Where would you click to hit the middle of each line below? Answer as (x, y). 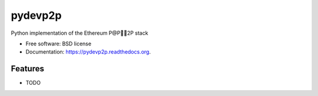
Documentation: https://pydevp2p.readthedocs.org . (88, 52)
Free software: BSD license (58, 44)
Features (27, 69)
